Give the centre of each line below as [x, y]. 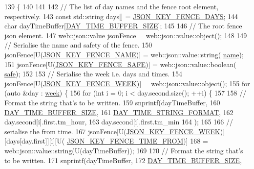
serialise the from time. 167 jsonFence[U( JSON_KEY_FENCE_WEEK [112, 131]
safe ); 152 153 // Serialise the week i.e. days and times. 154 [93, 74]
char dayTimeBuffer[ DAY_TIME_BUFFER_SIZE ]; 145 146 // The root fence [123, 26]
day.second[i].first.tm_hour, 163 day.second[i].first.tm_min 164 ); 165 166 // [119, 122]
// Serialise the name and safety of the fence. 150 [78, 45]
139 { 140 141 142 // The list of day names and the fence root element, [112, 6]
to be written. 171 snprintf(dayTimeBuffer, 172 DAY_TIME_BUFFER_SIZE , [123, 160]
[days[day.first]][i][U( [35, 141]
